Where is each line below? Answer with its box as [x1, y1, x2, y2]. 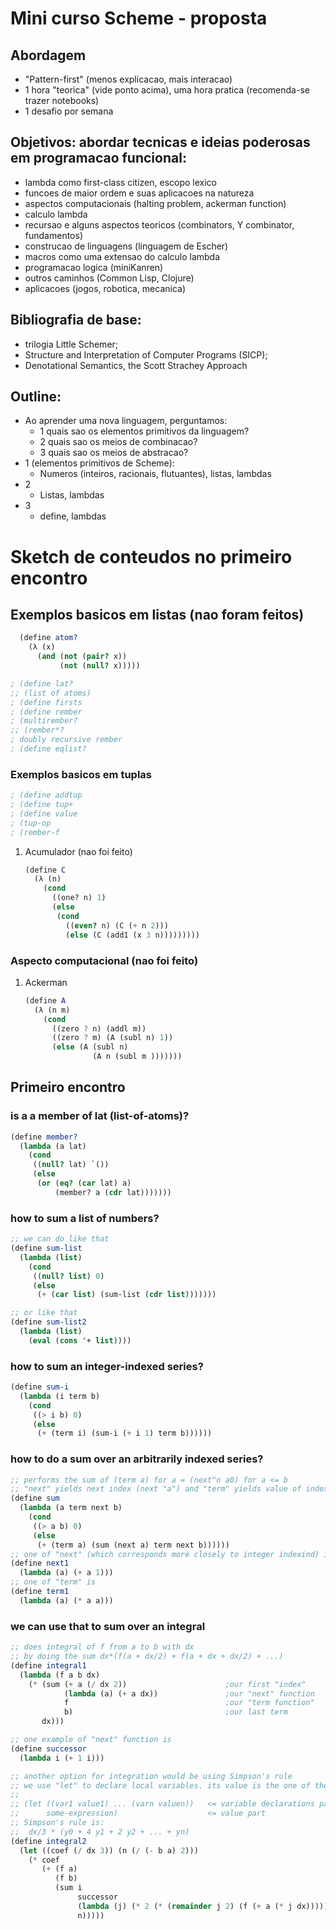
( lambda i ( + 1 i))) [19, 1753, 105, 1763]
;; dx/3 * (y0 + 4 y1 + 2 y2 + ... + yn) [10, 1827, 190, 1837]
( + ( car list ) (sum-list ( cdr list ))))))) [36, 1290, 217, 1300]
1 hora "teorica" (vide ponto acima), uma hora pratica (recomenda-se [24, 84, 310, 96]
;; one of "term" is [10, 1577, 97, 1587]
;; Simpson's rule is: [10, 1818, 105, 1828]
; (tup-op [10, 818, 52, 828]
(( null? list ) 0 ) [32, 1271, 105, 1281]
